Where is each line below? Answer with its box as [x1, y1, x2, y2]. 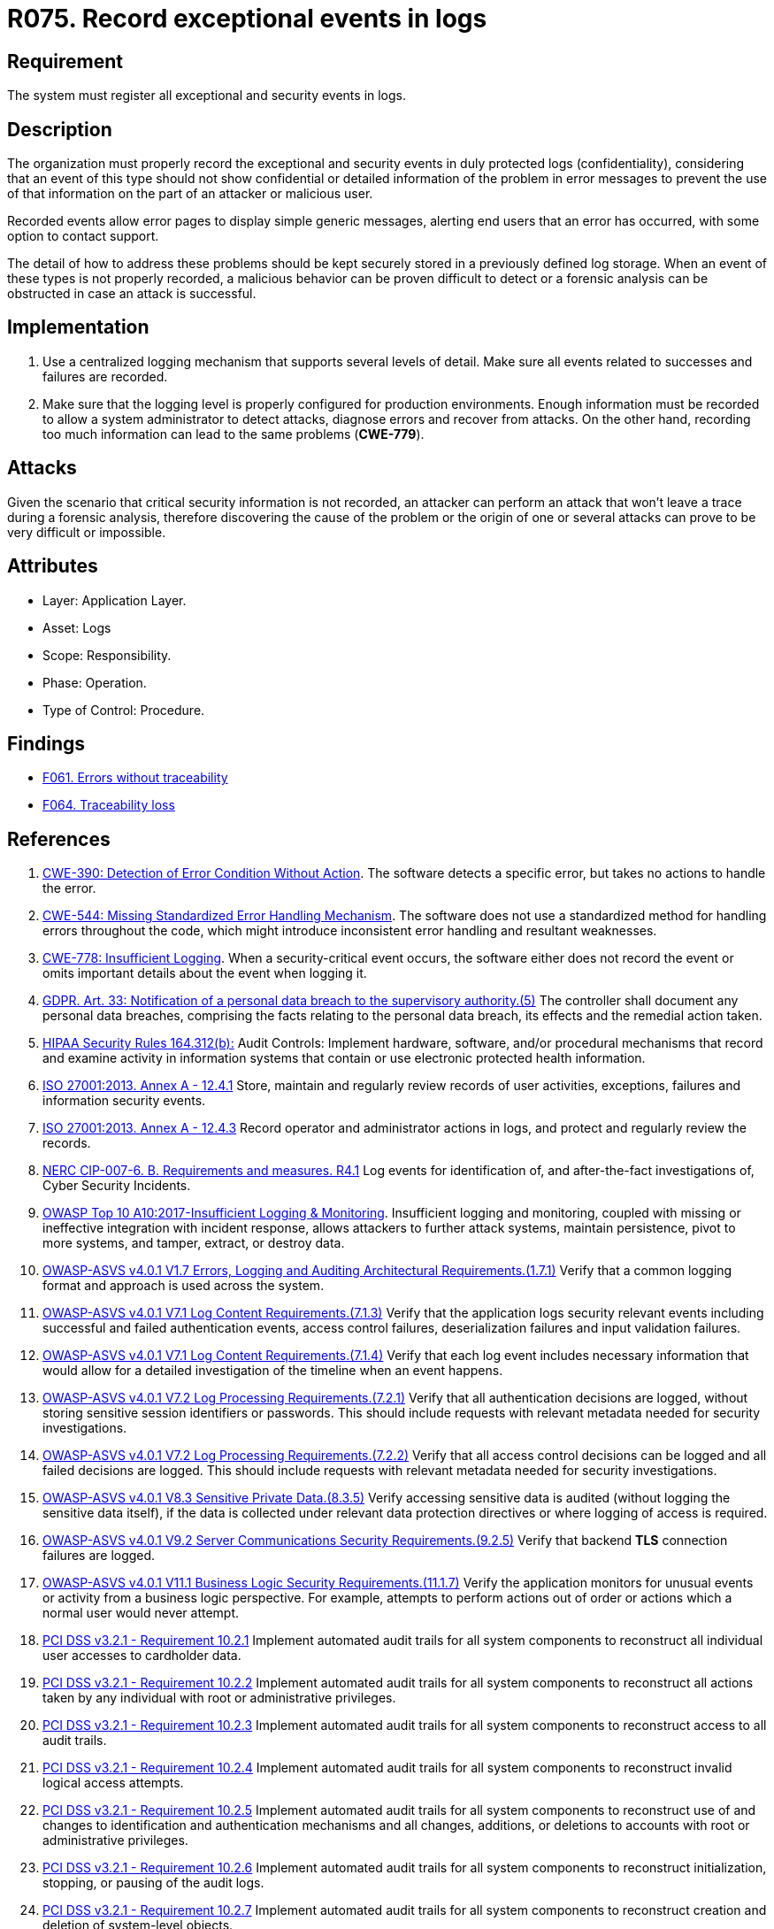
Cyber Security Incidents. [42, 1178, 191, 1194]
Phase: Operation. [42, 674, 147, 690]
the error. [42, 880, 96, 896]
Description [7, 118, 112, 141]
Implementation [7, 316, 149, 339]
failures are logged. [42, 1548, 156, 1564]
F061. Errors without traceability [42, 770, 228, 786]
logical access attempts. [42, 1775, 184, 1791]
